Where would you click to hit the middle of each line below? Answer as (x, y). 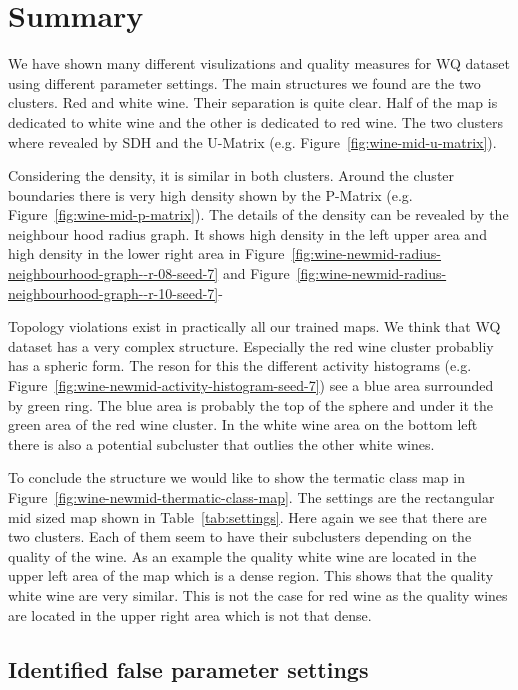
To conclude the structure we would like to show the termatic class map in (236, 477)
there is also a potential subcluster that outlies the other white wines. (221, 443)
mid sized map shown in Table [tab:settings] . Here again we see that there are (247, 516)
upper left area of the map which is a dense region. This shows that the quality (251, 575)
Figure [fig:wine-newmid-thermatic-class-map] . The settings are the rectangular (251, 497)
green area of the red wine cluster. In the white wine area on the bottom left (243, 424)
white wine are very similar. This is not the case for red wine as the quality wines (258, 594)
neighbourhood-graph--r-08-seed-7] (113, 273)
